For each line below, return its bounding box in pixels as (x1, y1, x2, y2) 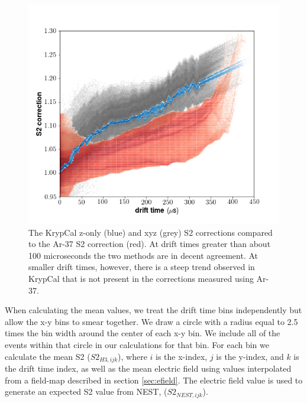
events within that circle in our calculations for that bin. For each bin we (5, 338, 269, 350)
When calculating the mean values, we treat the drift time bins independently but (5, 304, 302, 316)
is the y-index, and (216, 350, 284, 362)
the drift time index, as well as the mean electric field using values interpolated (5, 362, 292, 374)
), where (118, 350, 147, 362)
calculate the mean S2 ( (5, 350, 91, 362)
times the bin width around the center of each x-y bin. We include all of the (5, 327, 280, 339)
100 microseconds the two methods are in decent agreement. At (28, 249, 258, 261)
